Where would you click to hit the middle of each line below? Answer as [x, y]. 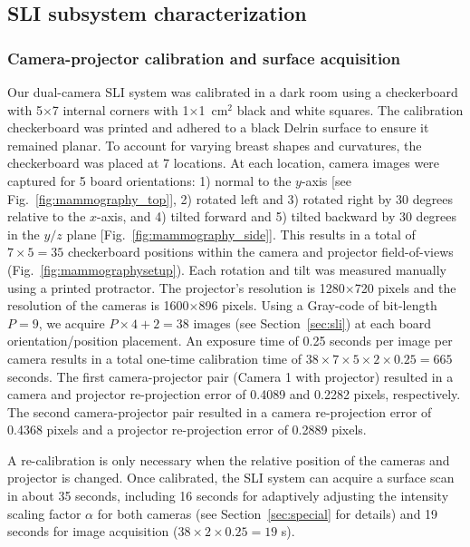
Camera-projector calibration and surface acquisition [204, 58]
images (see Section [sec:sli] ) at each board [312, 322]
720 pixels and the [405, 287]
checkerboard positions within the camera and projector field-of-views [260, 252]
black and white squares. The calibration [350, 109]
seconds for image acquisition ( [93, 531]
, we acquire [72, 322]
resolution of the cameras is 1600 [98, 305]
